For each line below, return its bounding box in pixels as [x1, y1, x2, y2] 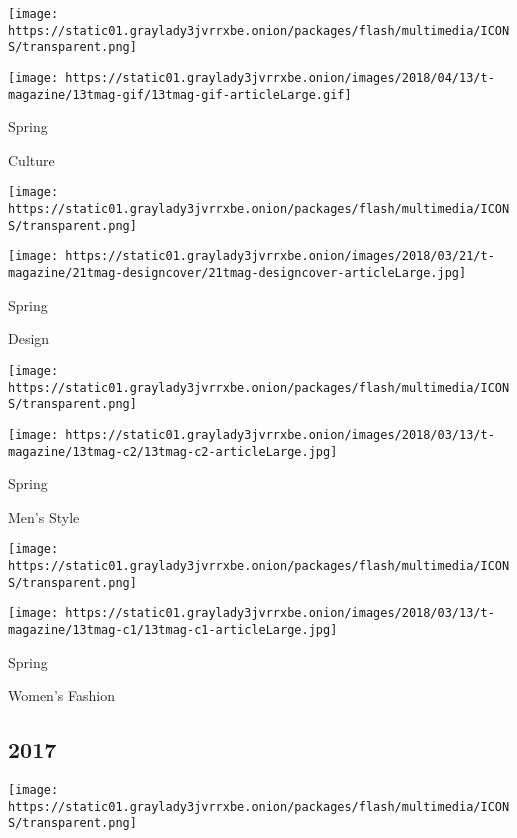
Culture [8, 149, 55, 170]
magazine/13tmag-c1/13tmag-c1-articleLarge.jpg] [8, 623, 338, 638]
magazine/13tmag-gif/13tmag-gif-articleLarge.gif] [8, 87, 352, 102]
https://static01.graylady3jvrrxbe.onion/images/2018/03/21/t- [65, 249, 495, 264]
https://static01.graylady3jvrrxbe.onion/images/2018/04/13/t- [65, 70, 495, 85]
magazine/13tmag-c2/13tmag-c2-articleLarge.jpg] [8, 444, 338, 459]
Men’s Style [8, 506, 80, 527]
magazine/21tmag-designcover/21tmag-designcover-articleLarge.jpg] [8, 266, 467, 281]
